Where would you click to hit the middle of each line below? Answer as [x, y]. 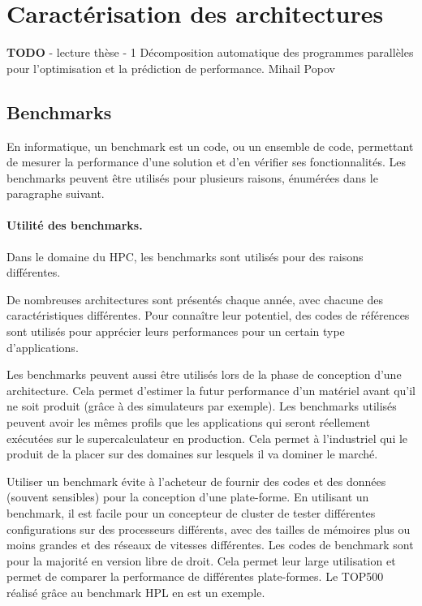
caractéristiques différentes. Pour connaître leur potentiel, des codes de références [208, 315]
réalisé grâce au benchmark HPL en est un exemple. [136, 592]
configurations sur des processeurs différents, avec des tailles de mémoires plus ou [209, 529]
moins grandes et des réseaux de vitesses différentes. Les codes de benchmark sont [210, 545]
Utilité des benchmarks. [75, 225]
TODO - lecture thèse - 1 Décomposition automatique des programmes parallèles [210, 52]
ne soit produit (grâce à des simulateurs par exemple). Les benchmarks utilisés [202, 406]
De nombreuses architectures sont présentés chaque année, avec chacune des [195, 299]
